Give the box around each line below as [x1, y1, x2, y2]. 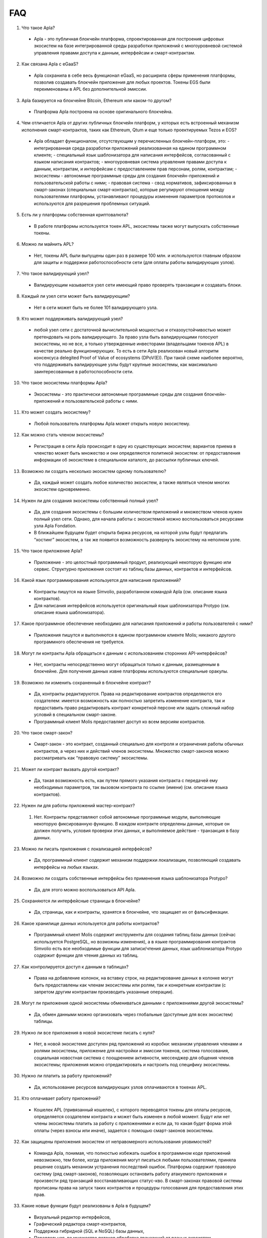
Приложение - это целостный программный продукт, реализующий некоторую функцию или [34, 559, 231, 565]
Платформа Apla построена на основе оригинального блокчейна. [34, 109, 173, 115]
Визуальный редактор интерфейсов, [34, 1214, 111, 1220]
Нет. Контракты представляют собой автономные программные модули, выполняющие [34, 814, 221, 820]
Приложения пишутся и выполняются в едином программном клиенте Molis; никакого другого [34, 632, 236, 638]
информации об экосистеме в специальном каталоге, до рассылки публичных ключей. [34, 457, 220, 463]
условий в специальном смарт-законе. [34, 712, 117, 718]
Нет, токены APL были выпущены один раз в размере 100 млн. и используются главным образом [34, 253, 241, 258]
